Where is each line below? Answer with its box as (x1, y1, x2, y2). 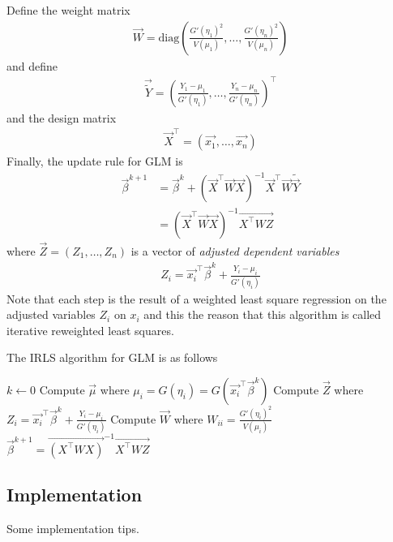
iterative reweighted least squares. (6, 321, 174, 338)
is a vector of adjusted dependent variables (130, 242, 340, 259)
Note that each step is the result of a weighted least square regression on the (6, 290, 387, 307)
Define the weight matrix (6, 2, 130, 18)
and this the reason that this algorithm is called (143, 306, 382, 323)
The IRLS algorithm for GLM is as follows (6, 349, 218, 366)
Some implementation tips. (6, 520, 139, 537)
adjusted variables (6, 306, 96, 323)
